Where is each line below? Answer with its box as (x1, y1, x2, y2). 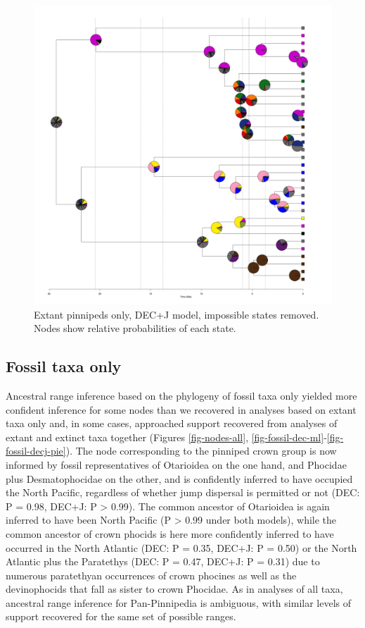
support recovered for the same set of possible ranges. (6, 609, 236, 624)
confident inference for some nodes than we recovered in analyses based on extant (6, 402, 357, 417)
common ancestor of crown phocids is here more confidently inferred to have (6, 526, 334, 541)
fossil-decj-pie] (6, 443, 66, 458)
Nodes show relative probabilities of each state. (34, 321, 236, 335)
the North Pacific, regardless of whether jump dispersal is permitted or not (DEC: (6, 485, 360, 500)
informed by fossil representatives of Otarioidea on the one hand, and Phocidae (6, 457, 347, 472)
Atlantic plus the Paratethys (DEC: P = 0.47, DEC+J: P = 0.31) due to (6, 554, 320, 569)
